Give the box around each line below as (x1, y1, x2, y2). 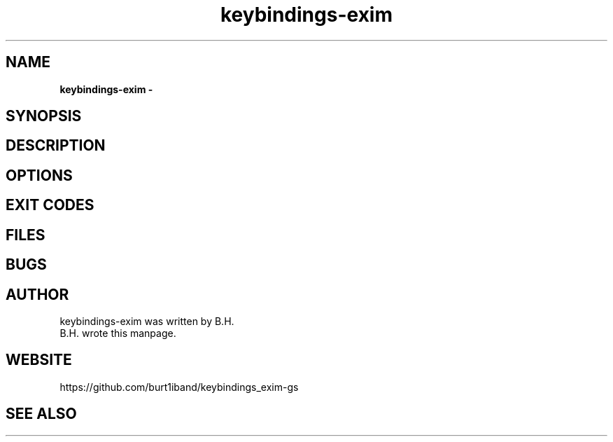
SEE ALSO (6, 405, 77, 423)
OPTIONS (6, 166, 73, 184)
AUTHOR (6, 285, 69, 303)
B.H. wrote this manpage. (59, 326, 176, 339)
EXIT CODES (6, 196, 94, 214)
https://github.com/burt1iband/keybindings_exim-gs (59, 380, 299, 393)
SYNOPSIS (6, 107, 82, 125)
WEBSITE (6, 351, 72, 369)
